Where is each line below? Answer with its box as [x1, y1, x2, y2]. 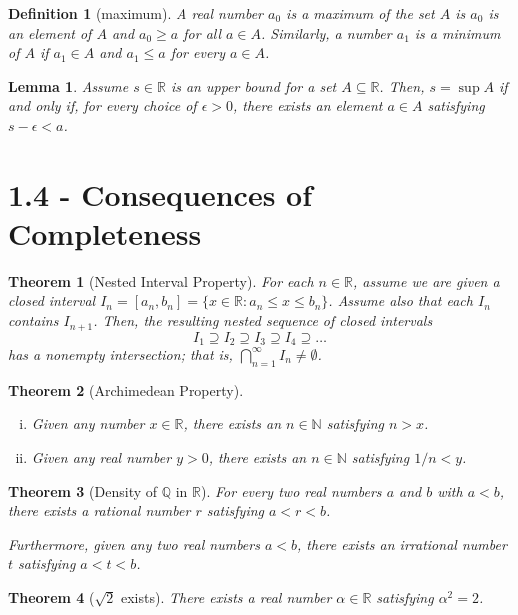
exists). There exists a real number [120, 586, 332, 607]
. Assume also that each [328, 290, 473, 311]
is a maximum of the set [286, 3, 435, 23]
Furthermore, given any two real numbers [8, 533, 260, 554]
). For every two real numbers [201, 480, 382, 501]
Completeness [8, 212, 202, 253]
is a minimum [414, 22, 501, 43]
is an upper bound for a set [170, 75, 337, 96]
